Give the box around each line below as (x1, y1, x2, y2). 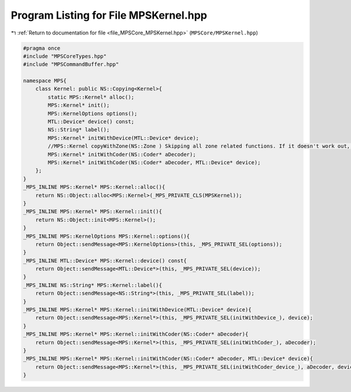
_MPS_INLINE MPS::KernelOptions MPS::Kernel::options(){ (23, 233, 190, 240)
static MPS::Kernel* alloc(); (47, 93, 135, 100)
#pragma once (23, 44, 61, 51)
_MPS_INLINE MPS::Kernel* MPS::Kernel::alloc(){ (23, 184, 166, 190)
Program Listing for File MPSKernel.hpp (11, 9, 208, 22)
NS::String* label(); (47, 126, 110, 133)
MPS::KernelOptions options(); (47, 110, 137, 117)
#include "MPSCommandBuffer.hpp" (23, 61, 119, 68)
